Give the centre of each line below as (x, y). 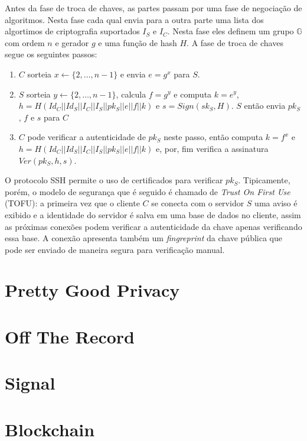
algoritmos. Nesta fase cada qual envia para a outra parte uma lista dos (134, 19)
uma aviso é (276, 203)
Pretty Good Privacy (92, 290)
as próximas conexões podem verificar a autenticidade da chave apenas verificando (153, 226)
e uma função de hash (138, 42)
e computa (193, 94)
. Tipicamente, (264, 180)
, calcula (131, 94)
